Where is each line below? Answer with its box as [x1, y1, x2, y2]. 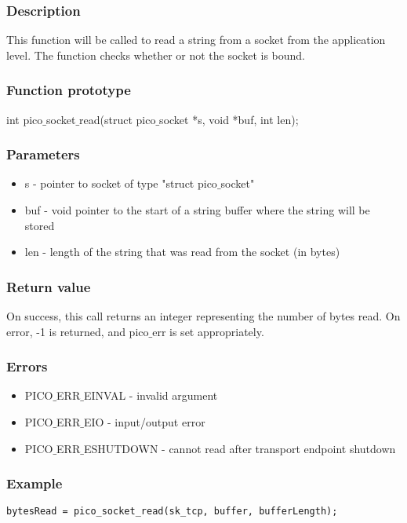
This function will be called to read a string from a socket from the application [6, 31, 386, 48]
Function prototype [6, 80, 131, 100]
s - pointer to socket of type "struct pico [24, 175, 217, 192]
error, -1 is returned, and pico [6, 323, 149, 339]
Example [6, 474, 63, 493]
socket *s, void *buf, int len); [159, 111, 299, 127]
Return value [6, 276, 91, 296]
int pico [6, 111, 43, 127]
